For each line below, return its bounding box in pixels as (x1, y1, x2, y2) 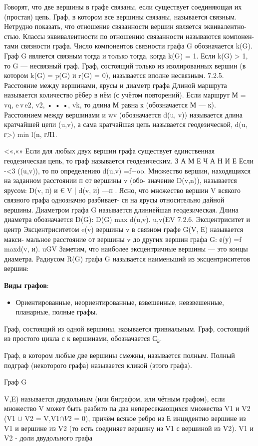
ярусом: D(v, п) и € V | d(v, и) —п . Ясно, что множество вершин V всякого (4, 184, 241, 195)
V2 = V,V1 (24, 412, 60, 423)
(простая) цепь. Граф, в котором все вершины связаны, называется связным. (4, 11, 237, 21)
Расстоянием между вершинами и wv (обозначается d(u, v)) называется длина (4, 109, 243, 119)
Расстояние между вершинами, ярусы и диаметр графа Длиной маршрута (4, 79, 227, 90)
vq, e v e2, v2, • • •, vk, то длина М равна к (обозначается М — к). (4, 99, 216, 109)
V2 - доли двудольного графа (4, 432, 93, 443)
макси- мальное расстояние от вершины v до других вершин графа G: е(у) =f (4, 233, 242, 244)
